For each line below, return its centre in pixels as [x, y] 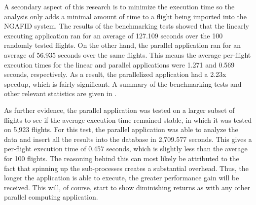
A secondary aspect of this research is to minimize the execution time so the [119, 6]
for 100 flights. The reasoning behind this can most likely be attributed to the [122, 158]
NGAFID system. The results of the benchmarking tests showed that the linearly [127, 26]
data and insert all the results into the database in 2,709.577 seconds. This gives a [128, 139]
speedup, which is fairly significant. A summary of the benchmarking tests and [123, 84]
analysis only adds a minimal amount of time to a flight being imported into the [125, 16]
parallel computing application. [51, 197]
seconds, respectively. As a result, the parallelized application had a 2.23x [115, 74]
